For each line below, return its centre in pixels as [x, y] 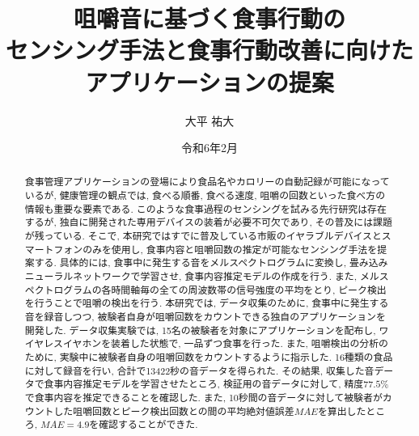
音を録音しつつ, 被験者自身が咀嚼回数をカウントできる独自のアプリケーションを [205, 317]
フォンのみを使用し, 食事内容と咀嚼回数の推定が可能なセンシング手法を [216, 249]
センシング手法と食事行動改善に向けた [210, 50]
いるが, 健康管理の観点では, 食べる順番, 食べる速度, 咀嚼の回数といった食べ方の [205, 195]
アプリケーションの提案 [209, 81]
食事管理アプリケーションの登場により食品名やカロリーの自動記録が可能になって [207, 182]
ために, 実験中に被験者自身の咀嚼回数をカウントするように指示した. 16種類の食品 [209, 357]
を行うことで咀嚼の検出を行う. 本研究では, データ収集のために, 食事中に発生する [207, 303]
